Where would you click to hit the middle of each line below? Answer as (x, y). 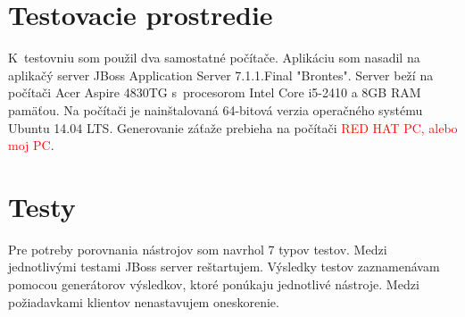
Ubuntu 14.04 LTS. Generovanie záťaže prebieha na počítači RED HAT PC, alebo (233, 127)
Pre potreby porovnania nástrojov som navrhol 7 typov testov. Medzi (198, 249)
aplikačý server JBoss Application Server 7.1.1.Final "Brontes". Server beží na (221, 75)
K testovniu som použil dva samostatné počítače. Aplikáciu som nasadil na (214, 58)
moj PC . (31, 145)
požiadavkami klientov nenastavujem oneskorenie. (144, 301)
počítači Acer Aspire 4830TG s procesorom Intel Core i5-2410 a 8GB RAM (215, 92)
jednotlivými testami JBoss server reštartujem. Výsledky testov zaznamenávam (224, 267)
